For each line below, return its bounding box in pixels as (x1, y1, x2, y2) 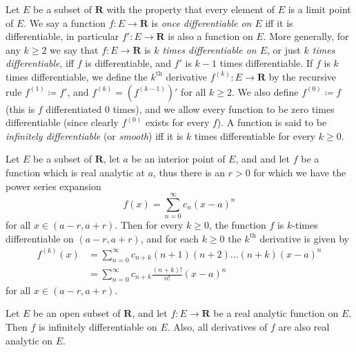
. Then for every (115, 218, 184, 232)
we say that (50, 42, 99, 56)
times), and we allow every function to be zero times (112, 101, 335, 116)
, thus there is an (153, 165, 226, 179)
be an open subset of (33, 306, 121, 320)
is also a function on (168, 29, 253, 43)
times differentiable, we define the (6, 69, 148, 83)
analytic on (6, 333, 53, 347)
